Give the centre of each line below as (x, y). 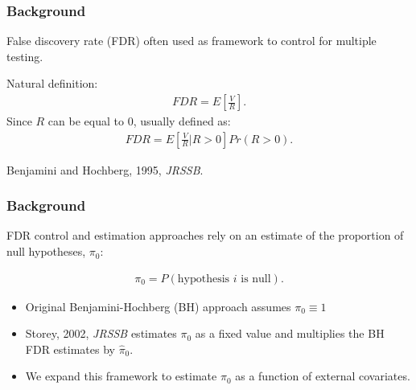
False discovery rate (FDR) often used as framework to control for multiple (192, 41)
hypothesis (204, 279)
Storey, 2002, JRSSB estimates (101, 333)
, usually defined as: (182, 121)
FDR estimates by (70, 349)
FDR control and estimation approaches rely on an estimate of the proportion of (205, 235)
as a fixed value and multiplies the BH (290, 333)
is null (256, 279)
